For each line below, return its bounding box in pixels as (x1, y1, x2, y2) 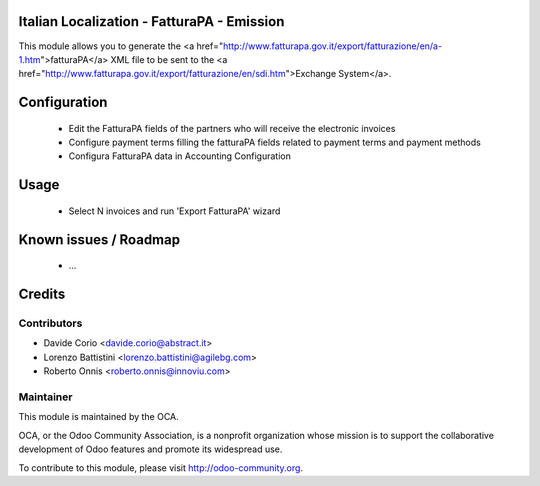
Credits (18, 286, 66, 303)
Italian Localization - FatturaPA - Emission (18, 13, 285, 30)
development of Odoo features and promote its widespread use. (18, 443, 283, 455)
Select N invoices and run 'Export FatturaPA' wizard (68, 205, 281, 217)
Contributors (18, 316, 83, 330)
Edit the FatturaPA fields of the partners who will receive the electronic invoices (68, 122, 396, 134)
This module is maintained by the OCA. (18, 411, 179, 423)
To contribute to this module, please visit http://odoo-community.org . (18, 461, 304, 474)
